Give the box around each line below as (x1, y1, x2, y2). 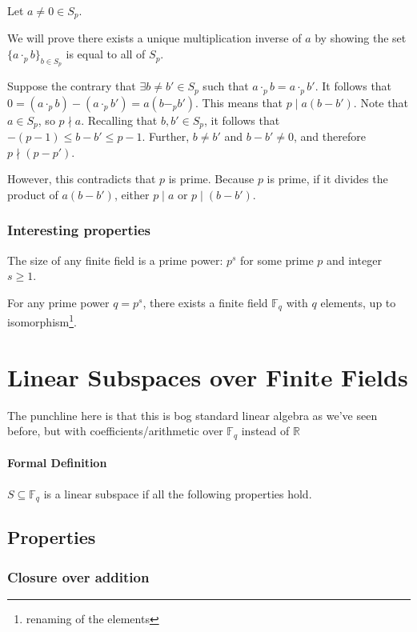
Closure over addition (7, 566, 150, 586)
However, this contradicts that (7, 170, 156, 187)
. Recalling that (81, 111, 158, 128)
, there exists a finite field (142, 294, 268, 310)
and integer (326, 251, 382, 268)
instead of (241, 422, 290, 439)
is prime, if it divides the (267, 170, 388, 187)
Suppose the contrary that (7, 78, 136, 94)
